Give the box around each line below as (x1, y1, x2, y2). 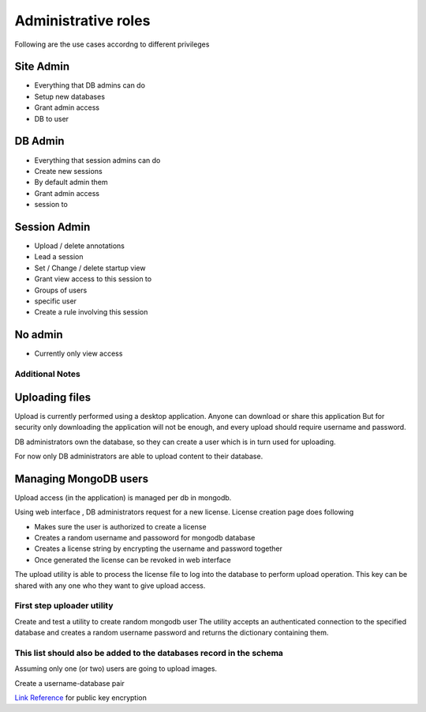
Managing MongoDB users (14, 472, 149, 485)
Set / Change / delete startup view (34, 263, 146, 273)
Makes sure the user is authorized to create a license (34, 522, 207, 531)
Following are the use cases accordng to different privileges (14, 40, 210, 49)
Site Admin (14, 60, 70, 73)
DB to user (34, 114, 69, 123)
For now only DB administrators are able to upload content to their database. (14, 451, 263, 461)
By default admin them (34, 178, 108, 187)
